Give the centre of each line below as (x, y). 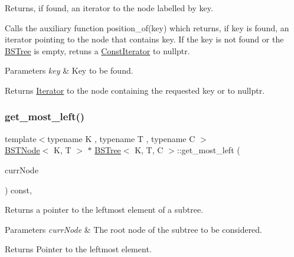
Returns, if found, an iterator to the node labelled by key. (109, 8)
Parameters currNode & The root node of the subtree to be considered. (134, 229)
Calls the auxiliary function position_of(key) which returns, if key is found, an (147, 27)
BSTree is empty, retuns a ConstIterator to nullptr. (97, 50)
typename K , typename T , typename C (121, 138)
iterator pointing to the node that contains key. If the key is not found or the (144, 39)
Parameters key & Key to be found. (69, 70)
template (21, 138)
